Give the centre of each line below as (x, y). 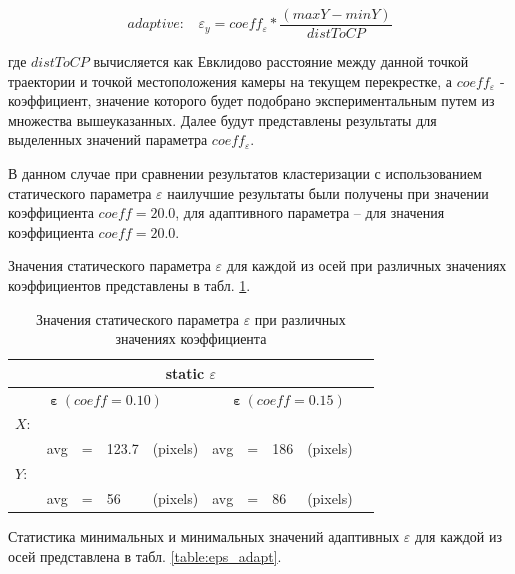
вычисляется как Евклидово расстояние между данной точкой (281, 61)
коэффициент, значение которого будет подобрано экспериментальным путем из (251, 100)
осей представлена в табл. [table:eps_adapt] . (145, 555)
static (185, 372)
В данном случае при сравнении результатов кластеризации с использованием (245, 173)
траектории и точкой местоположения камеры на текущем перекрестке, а (230, 80)
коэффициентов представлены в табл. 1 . (129, 285)
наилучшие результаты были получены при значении (328, 192)
